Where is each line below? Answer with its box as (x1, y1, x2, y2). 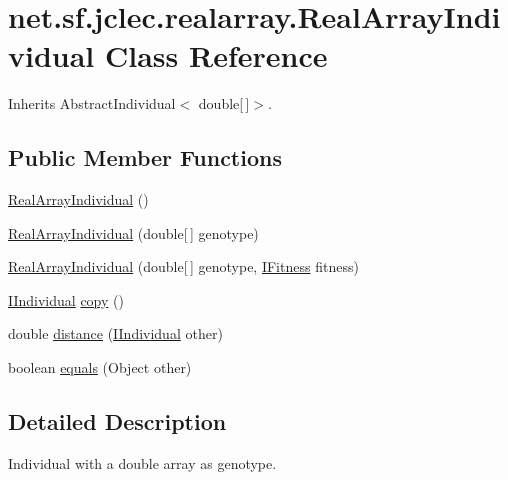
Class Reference (105, 35, 328, 76)
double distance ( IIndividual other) (8, 323, 223, 344)
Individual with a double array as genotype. (8, 452, 277, 473)
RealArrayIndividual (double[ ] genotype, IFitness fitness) (8, 256, 359, 277)
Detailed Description (8, 406, 227, 437)
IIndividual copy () (8, 289, 124, 310)
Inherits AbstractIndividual (8, 93, 176, 114)
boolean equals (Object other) (8, 357, 192, 378)
